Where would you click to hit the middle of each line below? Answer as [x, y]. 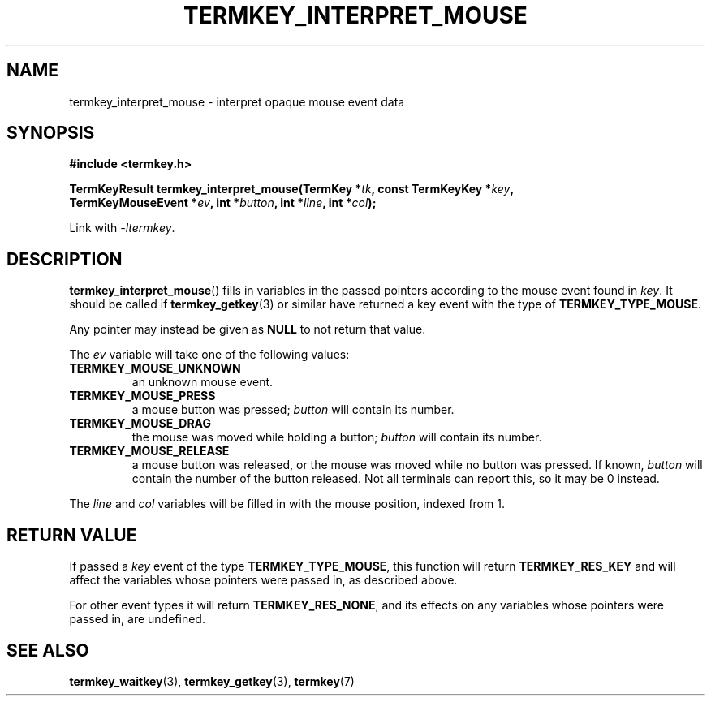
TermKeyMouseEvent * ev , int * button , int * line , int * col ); [223, 203]
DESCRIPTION [65, 259]
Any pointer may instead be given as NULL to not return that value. [248, 329]
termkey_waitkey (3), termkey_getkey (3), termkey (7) [212, 681]
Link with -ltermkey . [122, 228]
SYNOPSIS [51, 133]
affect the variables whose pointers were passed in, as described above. [263, 580]
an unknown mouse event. [203, 382]
